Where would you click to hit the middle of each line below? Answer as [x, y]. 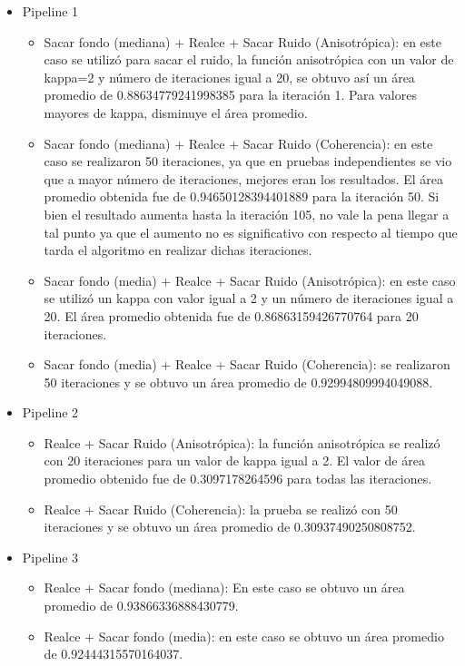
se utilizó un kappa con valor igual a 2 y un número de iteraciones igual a [249, 298]
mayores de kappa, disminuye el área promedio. [176, 112]
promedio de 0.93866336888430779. [141, 606]
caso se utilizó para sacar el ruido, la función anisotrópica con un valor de [249, 59]
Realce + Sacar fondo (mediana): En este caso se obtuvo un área [224, 588]
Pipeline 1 [50, 11]
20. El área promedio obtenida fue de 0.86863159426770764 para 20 [231, 315]
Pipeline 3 [50, 557]
